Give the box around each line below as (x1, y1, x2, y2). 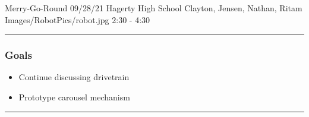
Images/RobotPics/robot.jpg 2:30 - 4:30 (5, 13, 150, 26)
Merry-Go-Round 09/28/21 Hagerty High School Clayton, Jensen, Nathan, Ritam (5, 2, 302, 14)
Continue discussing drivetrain (18, 71, 130, 83)
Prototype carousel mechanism (18, 91, 130, 103)
